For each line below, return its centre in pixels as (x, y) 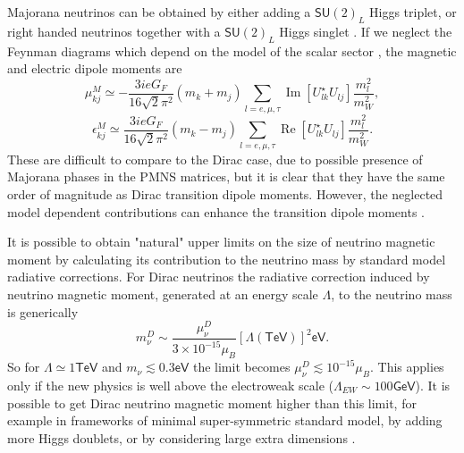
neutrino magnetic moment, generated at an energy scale (163, 294)
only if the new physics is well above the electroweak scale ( (171, 385)
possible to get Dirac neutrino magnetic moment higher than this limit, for (212, 403)
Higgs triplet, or (413, 12)
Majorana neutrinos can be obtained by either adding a (159, 12)
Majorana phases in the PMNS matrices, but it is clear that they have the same (226, 176)
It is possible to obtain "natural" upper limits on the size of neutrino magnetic (221, 242)
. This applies (407, 367)
